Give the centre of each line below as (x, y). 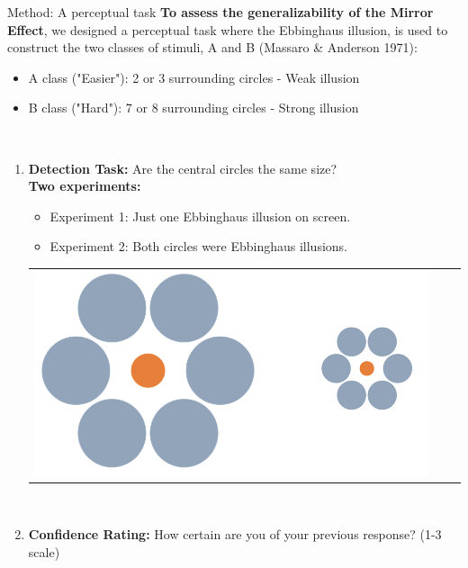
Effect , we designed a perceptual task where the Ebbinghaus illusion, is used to (228, 29)
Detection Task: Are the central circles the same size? (183, 168)
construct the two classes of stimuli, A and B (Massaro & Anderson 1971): (212, 47)
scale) (44, 551)
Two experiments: (85, 186)
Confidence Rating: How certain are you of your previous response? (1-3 (235, 534)
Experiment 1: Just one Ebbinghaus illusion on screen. (200, 216)
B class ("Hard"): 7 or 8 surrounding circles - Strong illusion (193, 108)
